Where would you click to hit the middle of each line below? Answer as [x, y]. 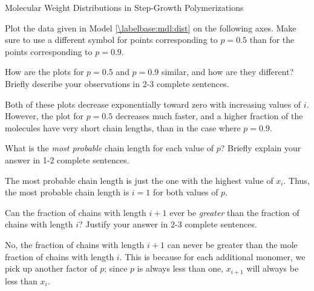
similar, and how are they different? [227, 72]
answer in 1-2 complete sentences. [67, 159]
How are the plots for [44, 72]
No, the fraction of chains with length [75, 244]
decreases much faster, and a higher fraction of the [209, 116]
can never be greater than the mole [232, 244]
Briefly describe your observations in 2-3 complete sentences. [117, 83]
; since [116, 268]
